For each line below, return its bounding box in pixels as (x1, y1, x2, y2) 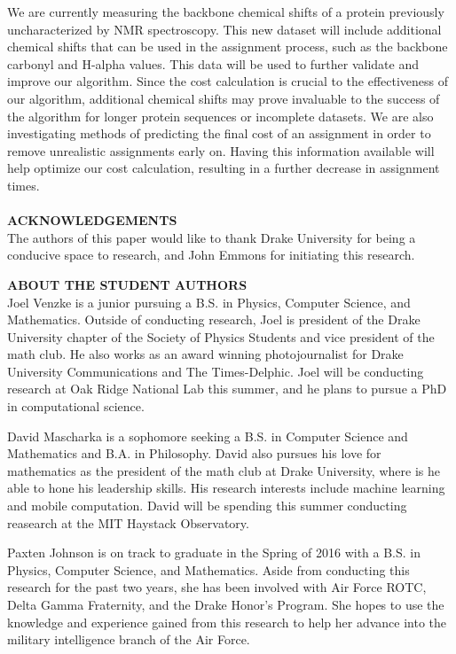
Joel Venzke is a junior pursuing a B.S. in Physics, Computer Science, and (7, 292, 411, 311)
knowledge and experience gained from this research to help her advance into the (7, 612, 446, 631)
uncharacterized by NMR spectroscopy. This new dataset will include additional (7, 19, 442, 38)
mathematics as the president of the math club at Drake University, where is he (7, 461, 440, 479)
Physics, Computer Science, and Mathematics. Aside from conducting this (7, 560, 410, 579)
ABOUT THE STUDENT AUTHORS (7, 275, 248, 293)
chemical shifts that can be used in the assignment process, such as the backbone (7, 37, 448, 56)
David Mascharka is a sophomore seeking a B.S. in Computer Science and (7, 426, 408, 445)
